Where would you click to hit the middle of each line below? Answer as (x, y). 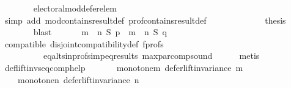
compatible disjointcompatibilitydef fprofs (84, 43)
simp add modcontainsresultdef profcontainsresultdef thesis (145, 20)
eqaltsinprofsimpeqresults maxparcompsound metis (151, 56)
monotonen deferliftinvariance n (78, 79)
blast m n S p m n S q (100, 32)
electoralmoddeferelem (75, 8)
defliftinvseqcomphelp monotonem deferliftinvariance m (124, 67)
